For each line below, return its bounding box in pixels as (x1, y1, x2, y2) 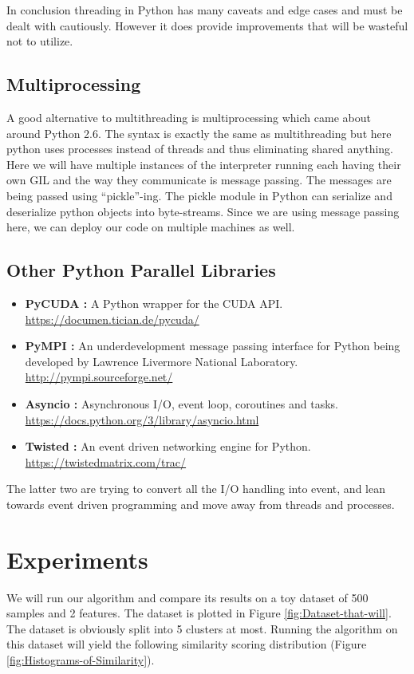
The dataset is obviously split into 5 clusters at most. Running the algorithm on (6, 620, 398, 637)
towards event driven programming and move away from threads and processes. (6, 495, 395, 512)
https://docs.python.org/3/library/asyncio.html (25, 411, 259, 428)
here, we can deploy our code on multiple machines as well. (6, 219, 295, 235)
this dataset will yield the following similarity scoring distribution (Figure (6, 636, 367, 652)
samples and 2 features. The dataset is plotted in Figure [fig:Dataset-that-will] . (6, 605, 392, 621)
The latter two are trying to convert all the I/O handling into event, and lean (6, 480, 385, 497)
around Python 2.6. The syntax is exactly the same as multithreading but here (6, 124, 392, 141)
